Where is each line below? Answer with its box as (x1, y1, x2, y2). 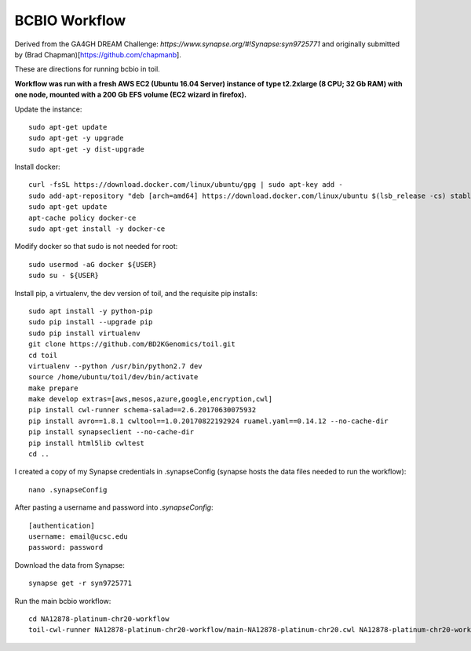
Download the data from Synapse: (14, 560, 126, 569)
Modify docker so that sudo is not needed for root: (14, 242, 178, 251)
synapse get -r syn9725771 (28, 579, 133, 588)
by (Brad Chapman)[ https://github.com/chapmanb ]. (14, 49, 182, 59)
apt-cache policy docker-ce (28, 213, 137, 222)
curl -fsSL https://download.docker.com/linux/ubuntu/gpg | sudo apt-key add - (28, 181, 343, 189)
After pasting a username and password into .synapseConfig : (14, 503, 214, 512)
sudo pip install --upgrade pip (28, 318, 153, 327)
